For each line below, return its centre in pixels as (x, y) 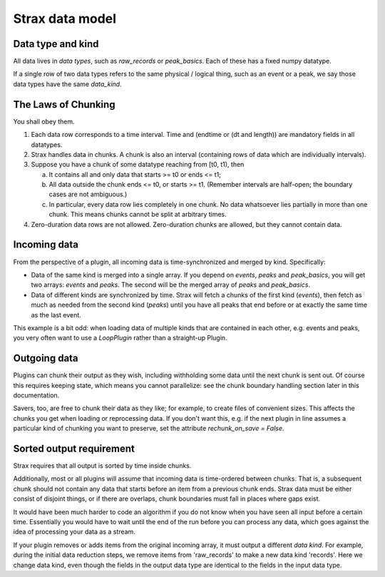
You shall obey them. (44, 121)
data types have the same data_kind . (67, 84)
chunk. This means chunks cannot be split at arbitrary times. (138, 215)
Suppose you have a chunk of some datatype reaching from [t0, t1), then (138, 165)
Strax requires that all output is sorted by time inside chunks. (102, 466)
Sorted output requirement (74, 448)
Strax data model (65, 19)
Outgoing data (46, 358)
